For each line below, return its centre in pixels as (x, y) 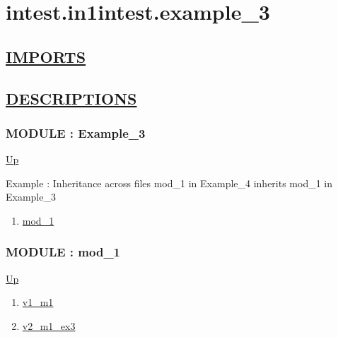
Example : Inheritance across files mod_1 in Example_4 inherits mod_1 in (169, 183)
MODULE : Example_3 (76, 132)
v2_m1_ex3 (49, 325)
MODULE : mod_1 (63, 252)
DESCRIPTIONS (71, 98)
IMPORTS (46, 56)
